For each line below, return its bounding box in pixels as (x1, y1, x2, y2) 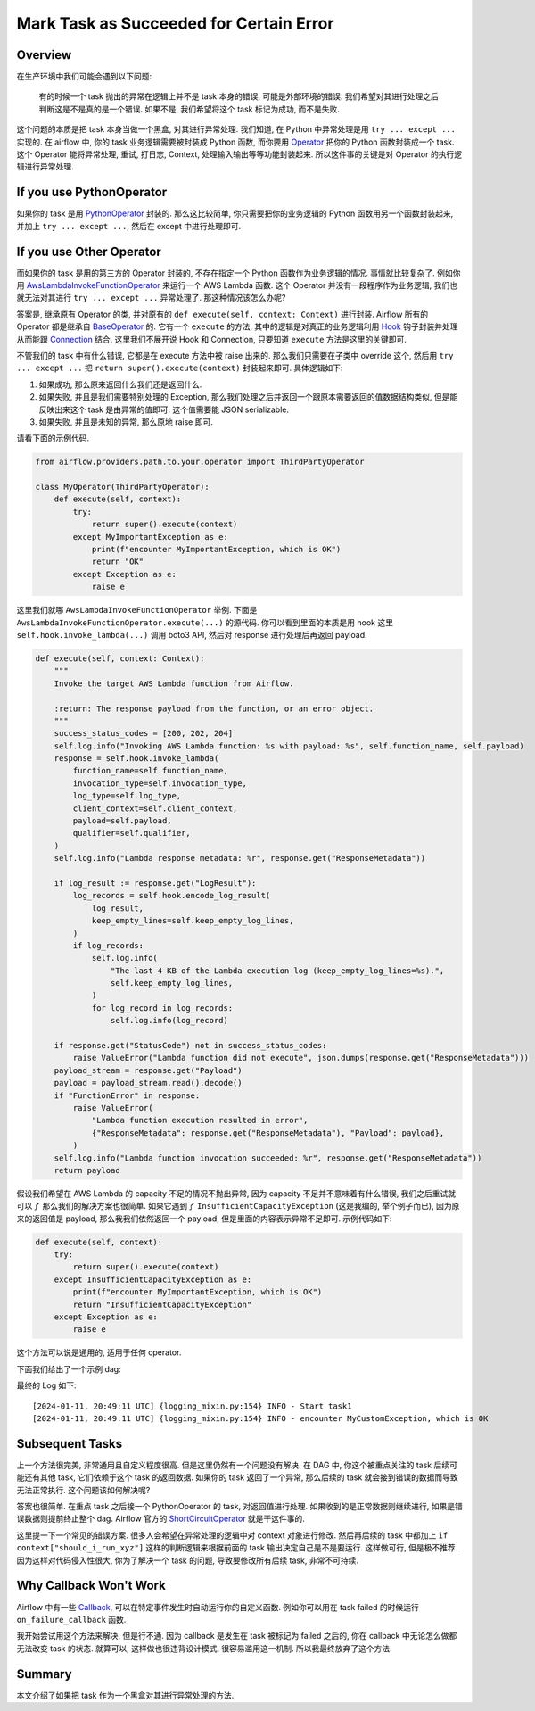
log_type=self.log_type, (72, 790, 182, 801)
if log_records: (72, 940, 144, 950)
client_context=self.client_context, (72, 803, 238, 814)
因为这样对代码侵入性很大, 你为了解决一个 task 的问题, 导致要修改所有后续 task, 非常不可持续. (16, 1555, 358, 1566)
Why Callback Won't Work (16, 1578, 167, 1593)
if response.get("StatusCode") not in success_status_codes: (53, 1040, 327, 1051)
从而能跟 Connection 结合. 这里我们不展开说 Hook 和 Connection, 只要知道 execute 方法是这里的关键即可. (16, 334, 407, 344)
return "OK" (91, 557, 144, 566)
